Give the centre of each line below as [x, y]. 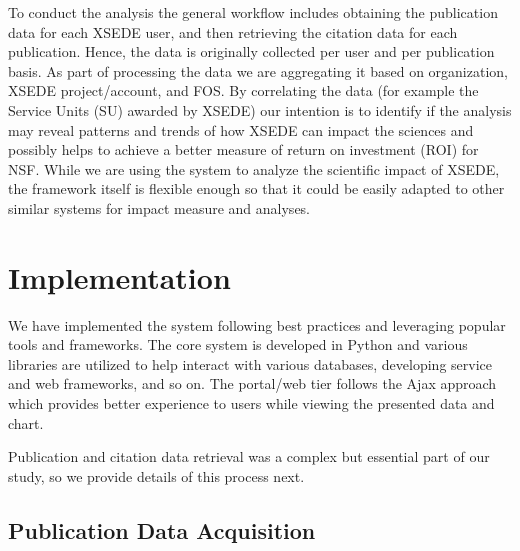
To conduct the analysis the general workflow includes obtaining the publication [253, 12]
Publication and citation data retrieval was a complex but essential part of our [249, 456]
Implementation [119, 276]
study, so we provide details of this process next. [156, 475]
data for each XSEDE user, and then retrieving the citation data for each [233, 31]
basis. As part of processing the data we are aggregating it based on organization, [258, 70]
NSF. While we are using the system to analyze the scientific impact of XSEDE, [254, 168]
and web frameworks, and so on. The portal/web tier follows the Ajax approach [252, 383]
